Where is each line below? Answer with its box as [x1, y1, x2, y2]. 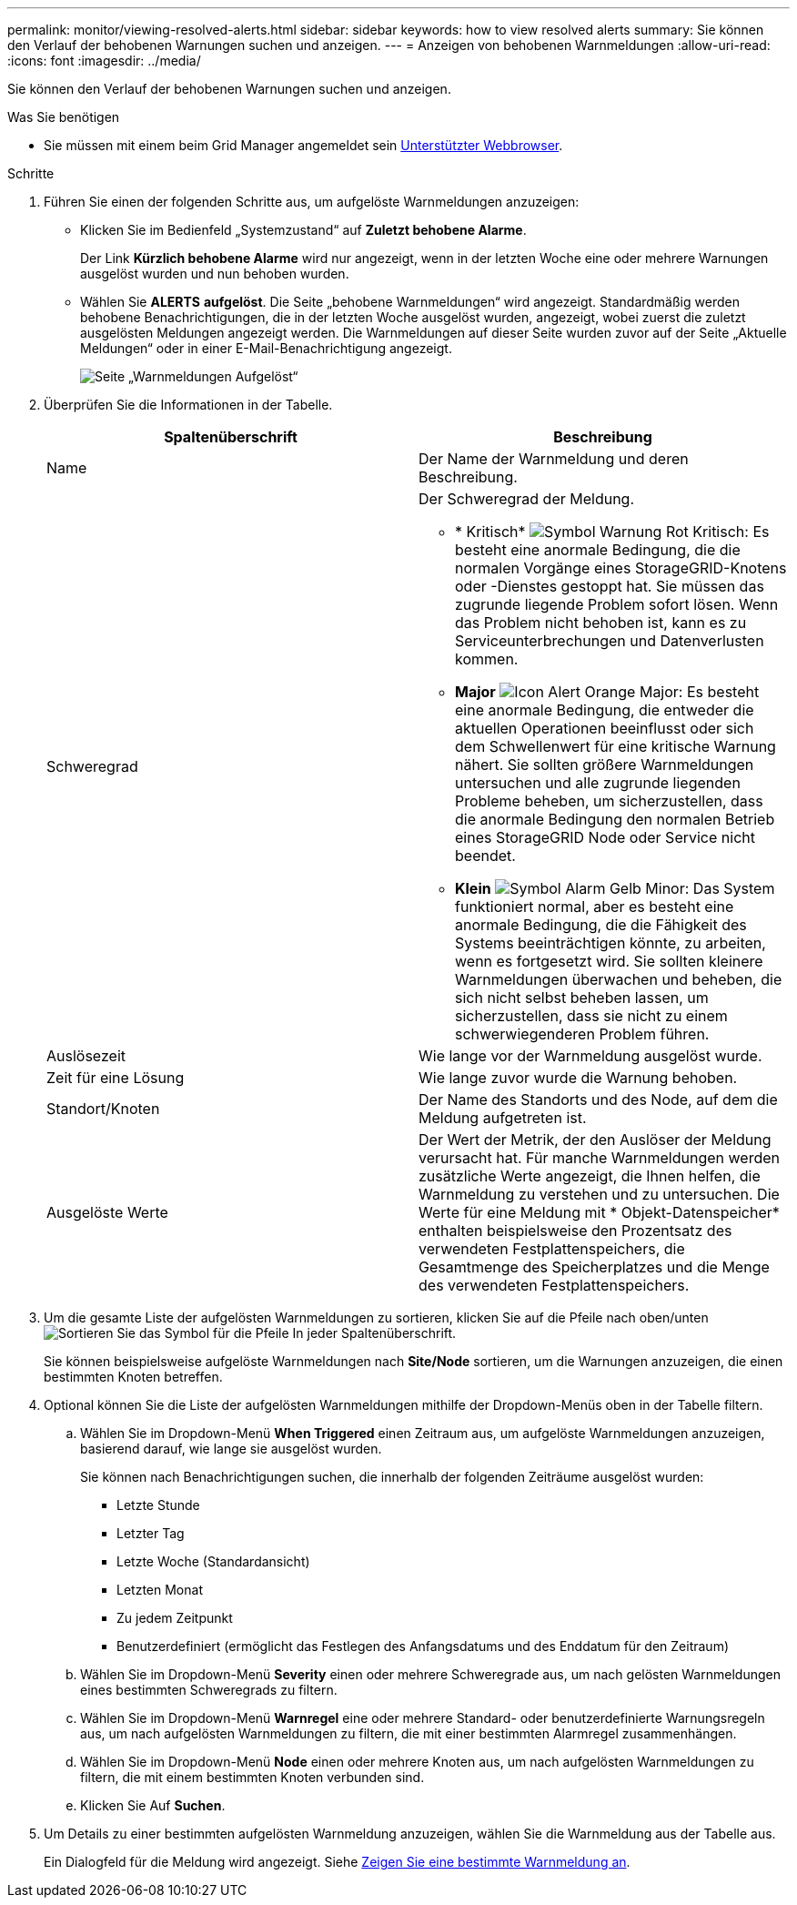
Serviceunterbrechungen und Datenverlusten [455, 632, 764, 650]
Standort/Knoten [46, 1099, 160, 1118]
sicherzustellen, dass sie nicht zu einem [455, 1007, 728, 1025]
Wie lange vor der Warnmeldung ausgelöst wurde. [419, 1047, 762, 1065]
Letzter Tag [116, 1525, 185, 1541]
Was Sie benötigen [7, 109, 120, 125]
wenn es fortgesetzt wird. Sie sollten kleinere [455, 952, 763, 970]
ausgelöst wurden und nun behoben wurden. [80, 266, 349, 281]
